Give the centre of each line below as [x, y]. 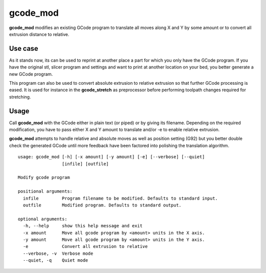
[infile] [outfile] [85, 164]
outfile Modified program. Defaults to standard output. [102, 205]
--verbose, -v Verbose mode [58, 253]
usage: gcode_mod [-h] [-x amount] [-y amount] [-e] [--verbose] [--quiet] [111, 157]
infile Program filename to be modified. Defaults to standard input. [120, 198]
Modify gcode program [44, 178]
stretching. [20, 97]
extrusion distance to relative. [39, 34]
